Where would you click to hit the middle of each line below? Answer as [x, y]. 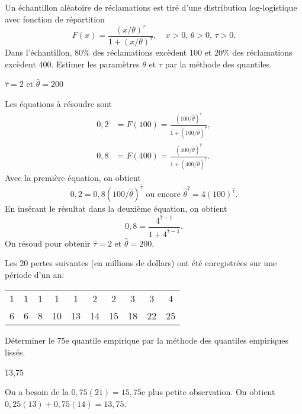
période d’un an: [35, 274]
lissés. [15, 352]
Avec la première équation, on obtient [73, 178]
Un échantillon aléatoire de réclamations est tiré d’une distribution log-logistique [151, 7]
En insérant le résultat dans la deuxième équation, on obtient [116, 208]
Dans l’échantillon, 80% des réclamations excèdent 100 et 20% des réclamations [149, 52]
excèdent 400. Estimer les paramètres [72, 64]
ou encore [163, 195]
